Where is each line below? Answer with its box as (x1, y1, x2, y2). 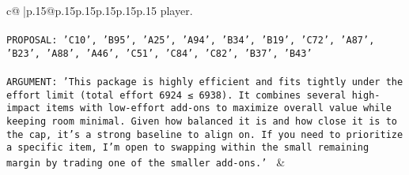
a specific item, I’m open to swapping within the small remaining (6, 142, 369, 154)
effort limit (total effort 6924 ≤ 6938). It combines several (6, 89, 347, 101)
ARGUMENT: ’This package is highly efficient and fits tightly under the (6, 76, 403, 88)
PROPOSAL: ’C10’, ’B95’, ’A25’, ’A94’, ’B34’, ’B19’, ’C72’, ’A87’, (6, 35, 375, 47)
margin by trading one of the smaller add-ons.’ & (6, 154, 286, 170)
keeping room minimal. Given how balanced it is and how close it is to (6, 116, 397, 128)
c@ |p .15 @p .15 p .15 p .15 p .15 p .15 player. (6, 2, 193, 18)
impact (6, 102, 40, 114)
